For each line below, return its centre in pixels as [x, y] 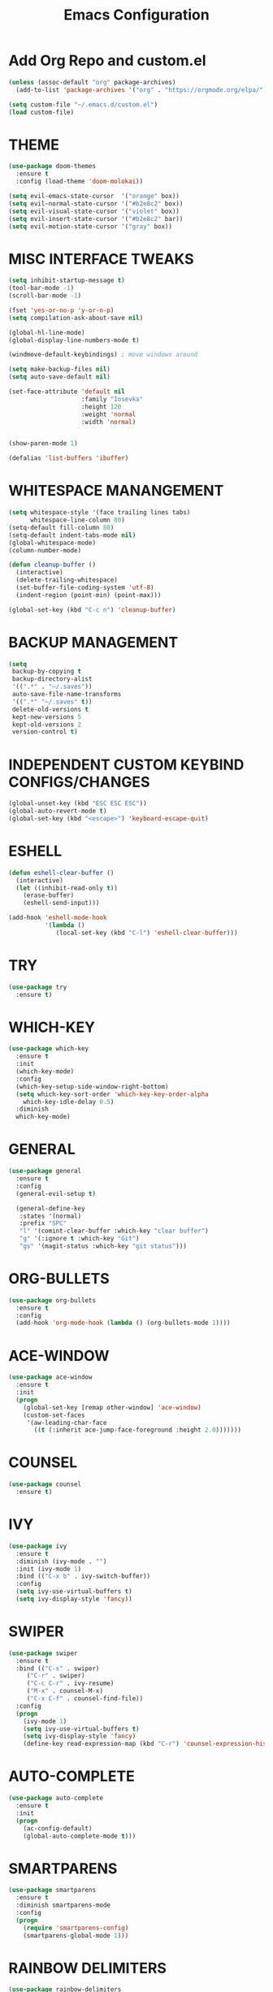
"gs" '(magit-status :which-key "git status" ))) [103, 1246]
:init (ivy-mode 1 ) [49, 1569]
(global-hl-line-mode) [47, 332]
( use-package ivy [38, 1546]
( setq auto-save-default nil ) [60, 377]
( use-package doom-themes [52, 167]
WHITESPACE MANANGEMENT [116, 491]
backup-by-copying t [47, 672]
